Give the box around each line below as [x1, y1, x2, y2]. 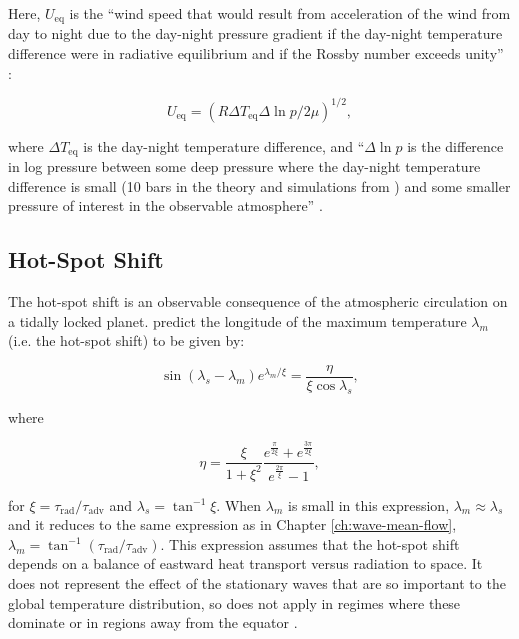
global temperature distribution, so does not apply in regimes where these [8, 592, 461, 613]
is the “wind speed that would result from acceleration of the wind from [69, 3, 511, 23]
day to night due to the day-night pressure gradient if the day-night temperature [8, 23, 503, 44]
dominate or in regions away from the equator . [8, 612, 298, 633]
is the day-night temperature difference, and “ [83, 135, 365, 156]
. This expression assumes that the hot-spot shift [160, 533, 460, 554]
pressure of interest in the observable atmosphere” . [8, 195, 323, 216]
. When [216, 494, 262, 515]
